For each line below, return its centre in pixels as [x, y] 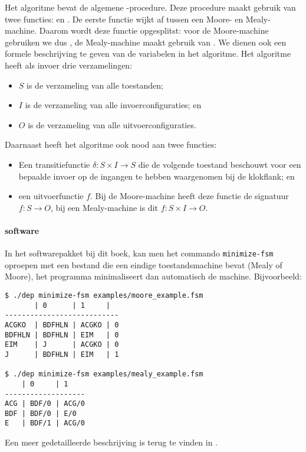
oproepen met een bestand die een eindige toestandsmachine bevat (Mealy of [144, 264]
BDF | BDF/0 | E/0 [41, 413]
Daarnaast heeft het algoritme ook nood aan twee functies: [111, 144]
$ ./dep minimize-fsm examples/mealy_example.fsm [104, 374]
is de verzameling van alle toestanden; [95, 85]
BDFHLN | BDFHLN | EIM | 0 [62, 335]
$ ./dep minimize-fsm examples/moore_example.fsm [104, 295]
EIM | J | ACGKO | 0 [62, 345]
